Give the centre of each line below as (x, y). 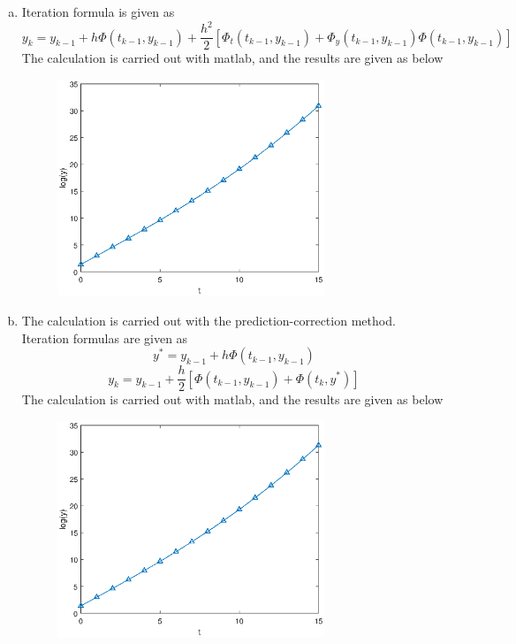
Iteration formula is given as (98, 11)
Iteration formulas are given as (105, 337)
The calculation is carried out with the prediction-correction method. (209, 320)
